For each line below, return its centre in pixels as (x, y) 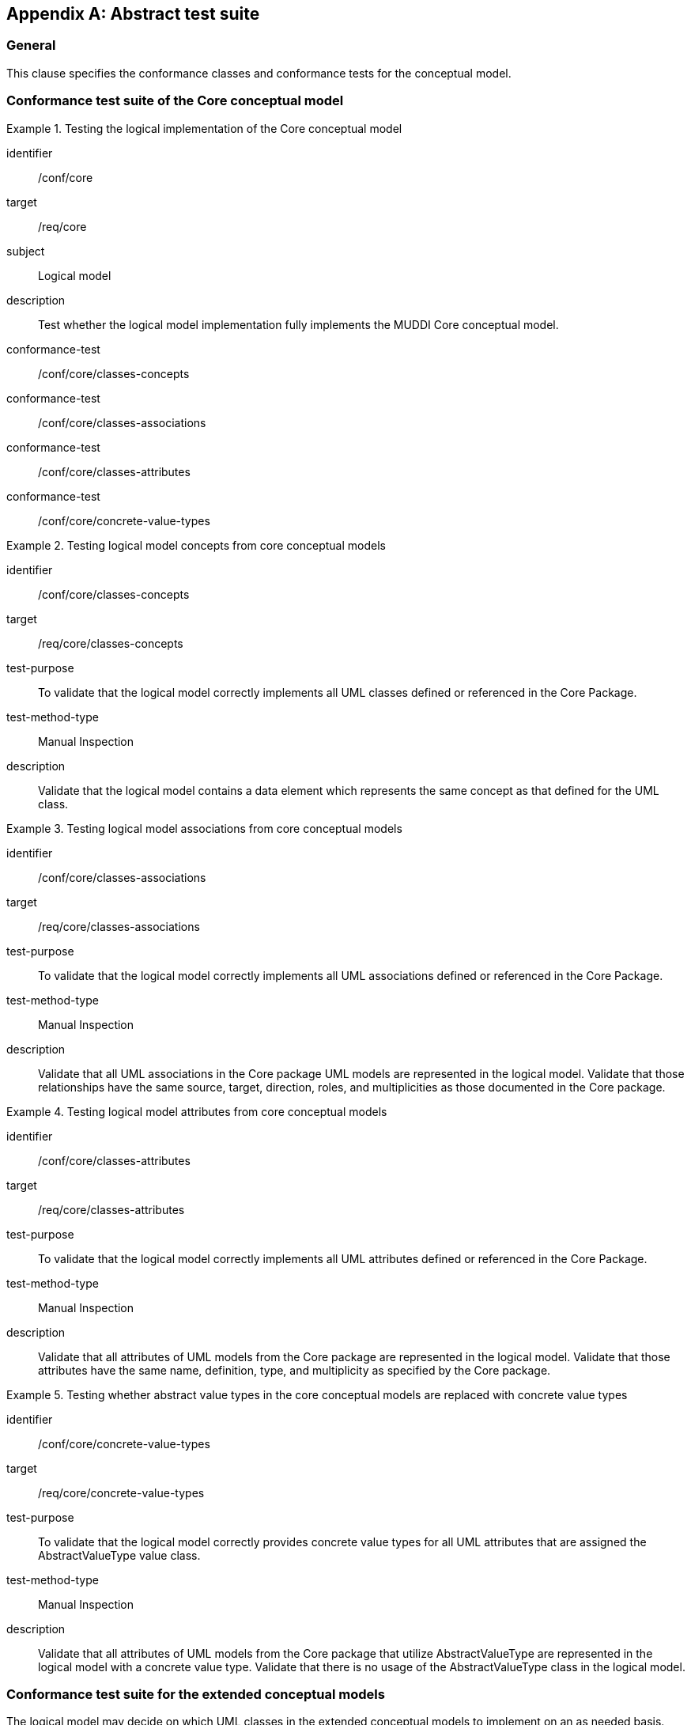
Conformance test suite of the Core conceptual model (175, 101)
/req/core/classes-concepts (111, 643)
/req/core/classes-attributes (111, 1209)
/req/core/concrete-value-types (121, 1492)
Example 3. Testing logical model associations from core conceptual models (204, 828)
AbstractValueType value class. (119, 1555)
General (31, 45)
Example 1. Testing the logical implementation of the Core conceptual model (204, 128)
